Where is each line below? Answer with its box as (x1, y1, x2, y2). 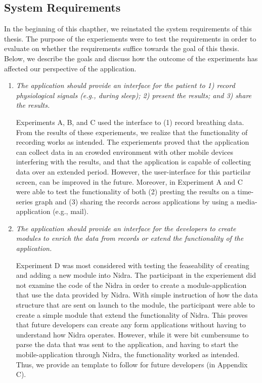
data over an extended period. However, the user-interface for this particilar (16, 166, 251, 177)
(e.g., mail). (53, 206, 89, 217)
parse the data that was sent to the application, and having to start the (16, 339, 238, 350)
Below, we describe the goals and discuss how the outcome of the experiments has (4, 53, 258, 63)
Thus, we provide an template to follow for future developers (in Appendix (16, 359, 248, 369)
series (16, 196, 33, 206)
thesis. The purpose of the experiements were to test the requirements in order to (4, 33, 256, 44)
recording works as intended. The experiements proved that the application (16, 137, 249, 147)
